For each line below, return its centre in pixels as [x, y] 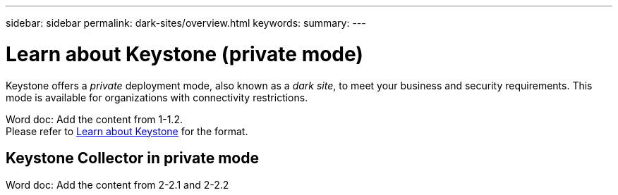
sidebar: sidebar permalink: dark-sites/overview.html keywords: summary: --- [186, 23]
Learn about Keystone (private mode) [184, 54]
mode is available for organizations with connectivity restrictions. [157, 97]
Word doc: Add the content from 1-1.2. [94, 119]
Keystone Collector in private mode [132, 158]
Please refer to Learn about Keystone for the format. [127, 131]
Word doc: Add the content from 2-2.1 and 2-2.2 [117, 185]
